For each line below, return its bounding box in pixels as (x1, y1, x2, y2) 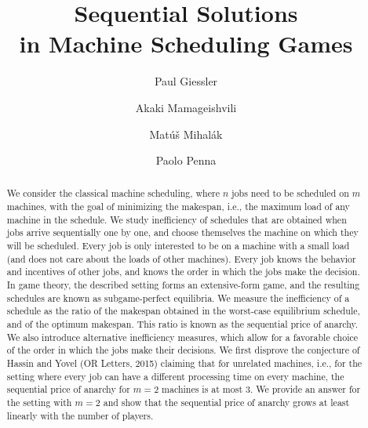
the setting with (6, 395, 72, 408)
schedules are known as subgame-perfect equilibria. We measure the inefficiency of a (6, 291, 350, 304)
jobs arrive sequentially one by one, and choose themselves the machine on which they (6, 226, 359, 239)
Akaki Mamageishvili (135, 99, 237, 115)
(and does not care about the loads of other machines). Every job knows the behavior (6, 252, 356, 265)
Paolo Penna (155, 152, 217, 169)
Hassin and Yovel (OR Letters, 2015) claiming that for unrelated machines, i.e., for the (6, 357, 363, 370)
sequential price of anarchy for (6, 383, 130, 396)
